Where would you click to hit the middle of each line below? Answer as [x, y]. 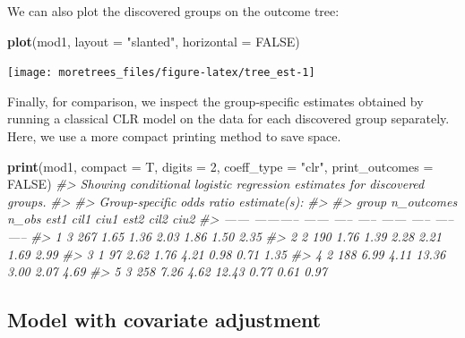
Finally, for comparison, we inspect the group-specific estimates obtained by [215, 101]
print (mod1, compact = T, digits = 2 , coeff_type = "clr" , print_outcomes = [220, 166]
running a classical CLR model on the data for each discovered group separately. [228, 118]
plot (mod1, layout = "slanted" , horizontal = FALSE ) [154, 41]
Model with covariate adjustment [164, 320]
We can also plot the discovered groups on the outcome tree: [173, 11]
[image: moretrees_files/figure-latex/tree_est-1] [161, 73]
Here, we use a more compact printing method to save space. [174, 136]
